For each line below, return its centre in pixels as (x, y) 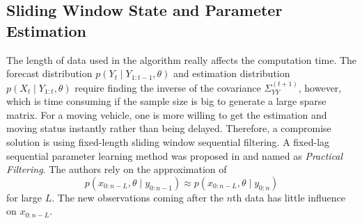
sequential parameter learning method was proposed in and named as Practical (175, 155)
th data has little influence (289, 197)
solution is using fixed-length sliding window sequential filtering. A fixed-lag (168, 141)
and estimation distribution (232, 73)
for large (24, 197)
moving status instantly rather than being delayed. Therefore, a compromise (169, 128)
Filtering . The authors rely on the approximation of (117, 169)
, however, (320, 87)
